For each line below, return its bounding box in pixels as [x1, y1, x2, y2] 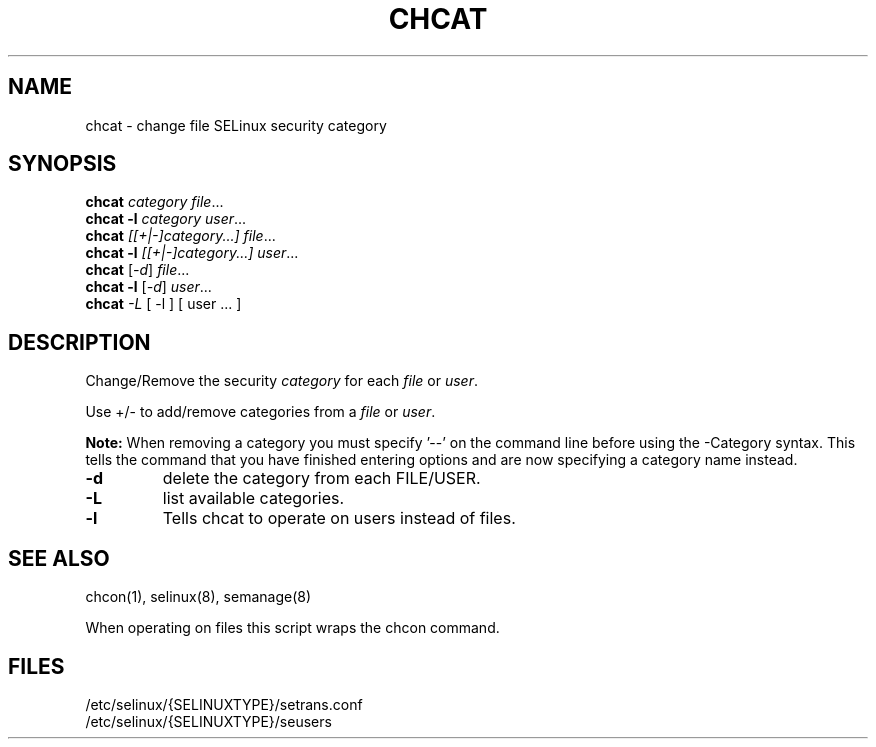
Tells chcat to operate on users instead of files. [162, 508, 516, 529]
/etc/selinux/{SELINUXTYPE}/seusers [85, 712, 332, 730]
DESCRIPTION [8, 329, 151, 355]
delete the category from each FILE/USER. [162, 468, 481, 489]
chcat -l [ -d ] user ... [85, 278, 212, 296]
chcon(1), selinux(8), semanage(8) [85, 588, 312, 606]
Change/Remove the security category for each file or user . [85, 372, 478, 390]
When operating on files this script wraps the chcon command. [85, 619, 500, 637]
